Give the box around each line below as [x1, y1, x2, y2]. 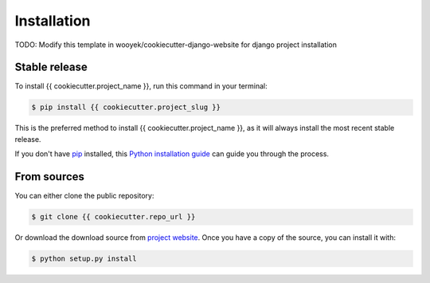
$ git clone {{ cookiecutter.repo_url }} [31, 212, 196, 222]
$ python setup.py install [31, 254, 137, 263]
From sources [14, 170, 85, 183]
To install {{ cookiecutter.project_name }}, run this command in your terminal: [14, 81, 268, 91]
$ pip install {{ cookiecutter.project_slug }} [31, 103, 221, 112]
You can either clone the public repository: [14, 191, 154, 201]
